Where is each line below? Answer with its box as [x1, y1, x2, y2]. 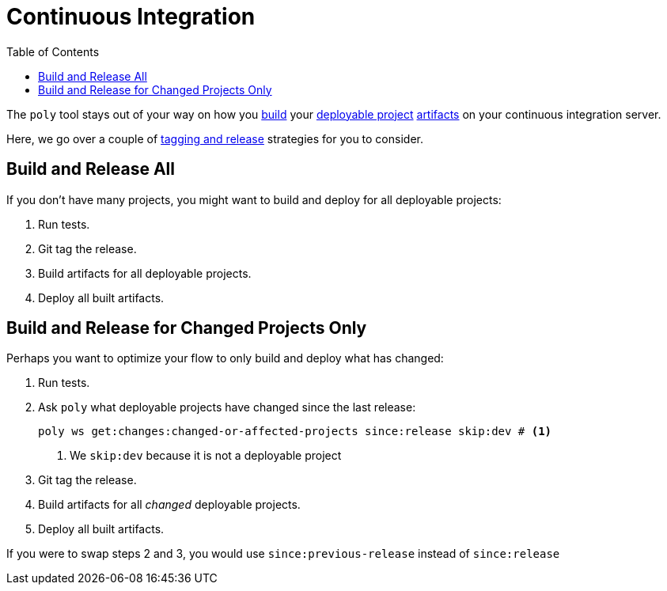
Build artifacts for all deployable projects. [38, 266, 252, 280]
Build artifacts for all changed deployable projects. [38, 498, 301, 512]
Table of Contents [6, 44, 100, 59]
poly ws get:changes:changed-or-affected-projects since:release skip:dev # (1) [38, 425, 552, 438]
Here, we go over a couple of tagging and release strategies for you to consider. [6, 131, 423, 146]
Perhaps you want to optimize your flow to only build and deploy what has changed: [6, 351, 444, 366]
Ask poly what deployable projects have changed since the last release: [38, 400, 416, 415]
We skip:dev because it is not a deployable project [70, 449, 342, 463]
